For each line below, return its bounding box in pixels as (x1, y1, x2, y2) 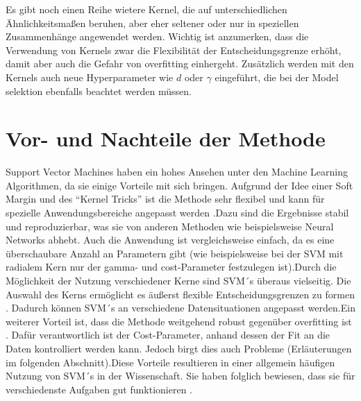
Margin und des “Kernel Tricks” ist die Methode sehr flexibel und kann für (6, 191, 325, 206)
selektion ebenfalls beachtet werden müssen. (6, 83, 192, 98)
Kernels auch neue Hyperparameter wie (6, 69, 174, 84)
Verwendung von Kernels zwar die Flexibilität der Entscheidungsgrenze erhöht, (6, 42, 342, 57)
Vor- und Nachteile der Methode (6, 124, 326, 153)
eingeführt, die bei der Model (215, 69, 339, 84)
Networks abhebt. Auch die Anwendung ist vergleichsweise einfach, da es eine (6, 232, 335, 247)
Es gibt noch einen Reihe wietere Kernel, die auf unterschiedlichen (6, 2, 287, 16)
